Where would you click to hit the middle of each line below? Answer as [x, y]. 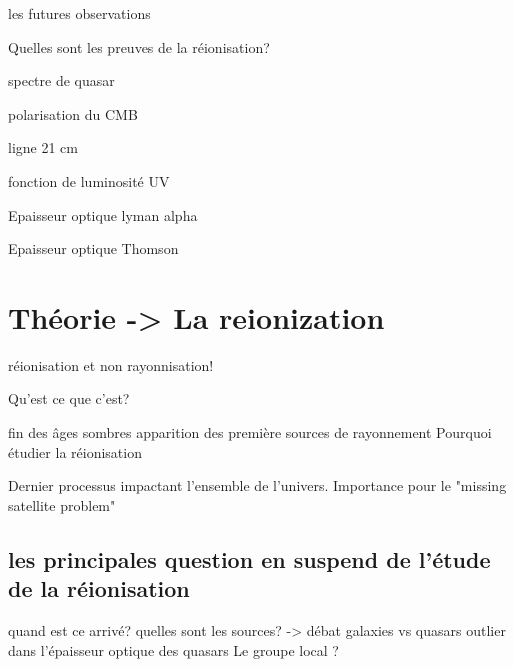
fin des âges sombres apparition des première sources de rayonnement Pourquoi [250, 432]
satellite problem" [62, 504]
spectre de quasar [61, 80]
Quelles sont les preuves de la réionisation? [139, 46]
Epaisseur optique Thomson [93, 248]
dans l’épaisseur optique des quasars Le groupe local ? [173, 649]
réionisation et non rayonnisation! [111, 364]
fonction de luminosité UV [89, 180]
